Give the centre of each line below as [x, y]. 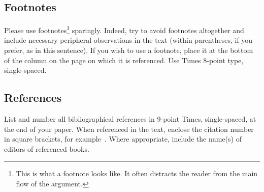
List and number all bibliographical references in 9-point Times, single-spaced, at [130, 119]
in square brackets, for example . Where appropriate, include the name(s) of [123, 139]
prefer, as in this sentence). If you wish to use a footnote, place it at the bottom [129, 50]
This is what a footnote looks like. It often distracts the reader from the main [137, 173]
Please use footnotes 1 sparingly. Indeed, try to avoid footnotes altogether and [124, 29]
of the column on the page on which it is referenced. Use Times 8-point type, [124, 60]
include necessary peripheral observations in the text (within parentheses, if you [128, 40]
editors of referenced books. [47, 148]
